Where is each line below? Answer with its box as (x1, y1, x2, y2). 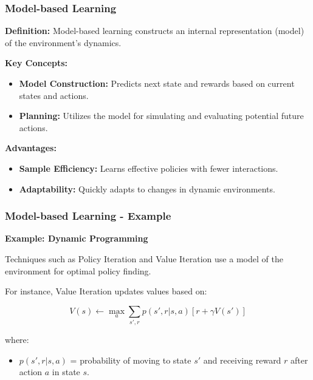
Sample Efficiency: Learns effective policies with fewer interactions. (19, 161, 278, 174)
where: (5, 333, 29, 346)
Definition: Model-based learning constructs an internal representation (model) (5, 24, 304, 37)
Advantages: (5, 141, 57, 154)
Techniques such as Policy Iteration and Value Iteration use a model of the (5, 252, 283, 265)
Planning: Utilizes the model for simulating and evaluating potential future (19, 109, 304, 122)
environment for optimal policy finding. (5, 264, 151, 277)
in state (52, 365, 80, 378)
